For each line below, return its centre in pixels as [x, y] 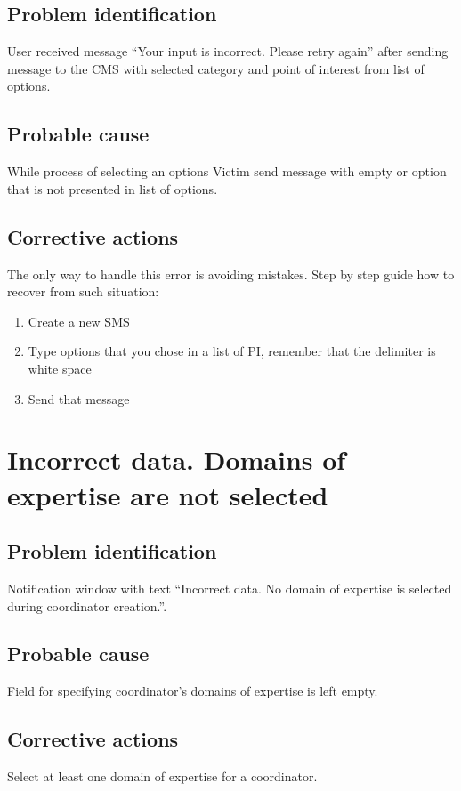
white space [60, 368]
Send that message [79, 398]
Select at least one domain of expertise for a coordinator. [162, 776]
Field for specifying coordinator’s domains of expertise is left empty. [193, 691]
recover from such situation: [83, 291]
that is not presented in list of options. [113, 188]
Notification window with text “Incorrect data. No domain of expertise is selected [230, 588]
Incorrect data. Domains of [177, 460]
